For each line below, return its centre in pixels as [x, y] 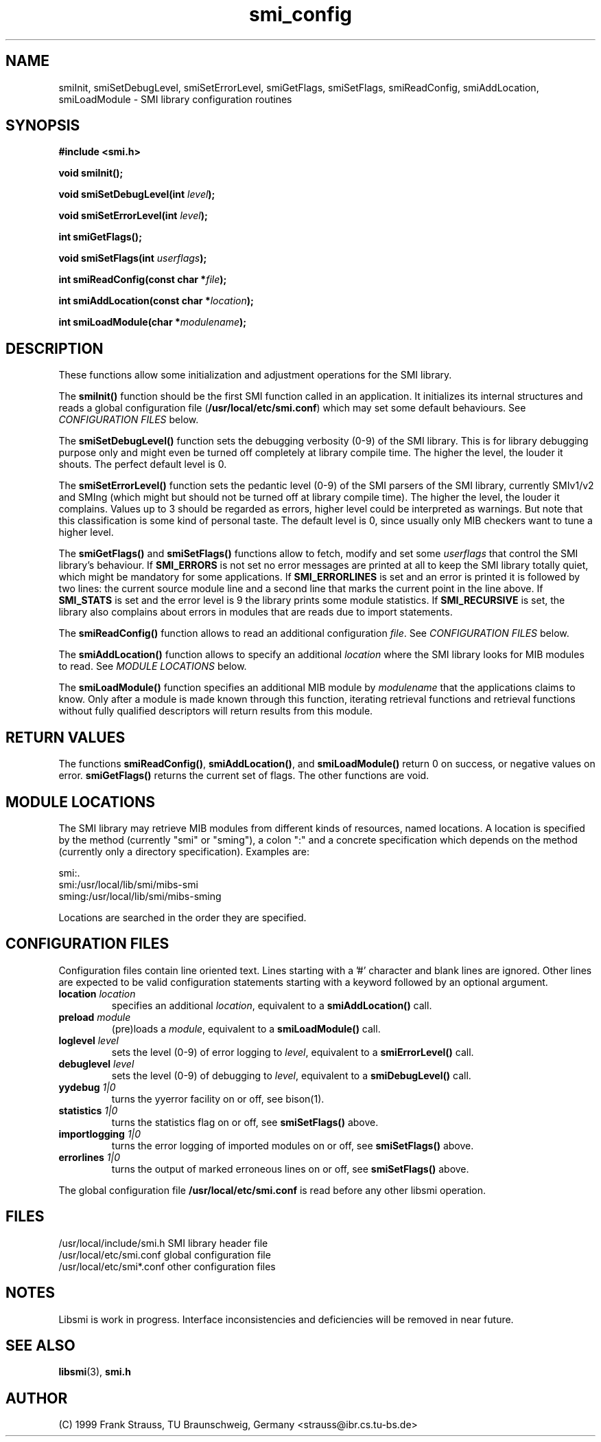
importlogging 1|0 [100, 1134]
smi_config [300, 14]
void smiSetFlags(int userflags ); [133, 258]
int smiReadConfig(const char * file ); [143, 280]
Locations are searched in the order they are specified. [182, 917]
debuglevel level [96, 1063]
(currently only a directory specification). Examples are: [184, 851]
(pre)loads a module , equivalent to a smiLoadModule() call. [246, 1028]
